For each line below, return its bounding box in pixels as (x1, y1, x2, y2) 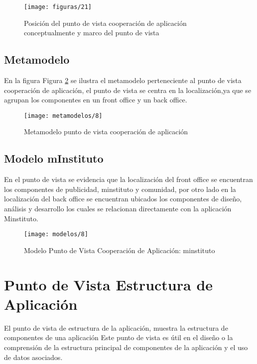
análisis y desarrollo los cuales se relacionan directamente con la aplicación (4, 203, 232, 214)
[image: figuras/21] (24, 3, 92, 10)
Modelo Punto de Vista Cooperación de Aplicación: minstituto (24, 245, 215, 255)
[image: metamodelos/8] (24, 112, 103, 119)
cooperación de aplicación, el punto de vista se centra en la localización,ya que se (4, 85, 252, 95)
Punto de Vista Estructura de (4, 274, 213, 294)
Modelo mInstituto (4, 151, 104, 166)
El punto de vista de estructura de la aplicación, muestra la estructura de (4, 322, 228, 333)
